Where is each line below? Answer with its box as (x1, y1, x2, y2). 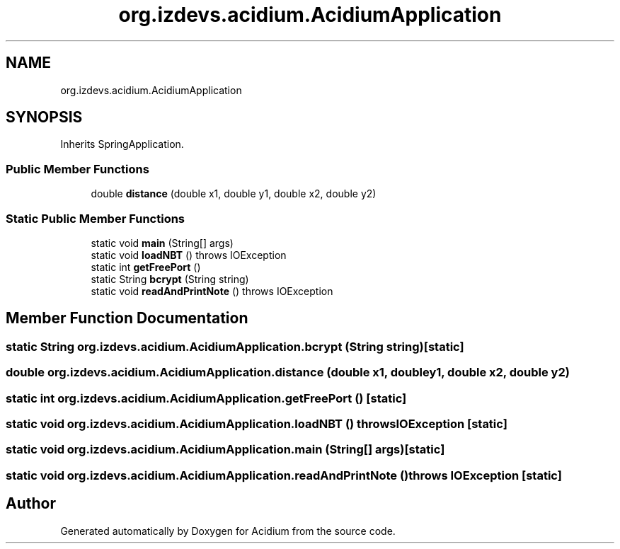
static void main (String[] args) (91, 236, 234, 249)
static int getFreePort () (91, 260, 201, 273)
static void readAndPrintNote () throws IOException (91, 284, 333, 297)
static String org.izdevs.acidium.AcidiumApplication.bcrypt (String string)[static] (6, 339, 464, 354)
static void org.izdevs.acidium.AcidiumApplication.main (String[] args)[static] (6, 442, 445, 457)
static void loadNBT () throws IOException (91, 248, 287, 261)
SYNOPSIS (6, 108, 83, 127)
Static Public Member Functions (6, 211, 185, 226)
